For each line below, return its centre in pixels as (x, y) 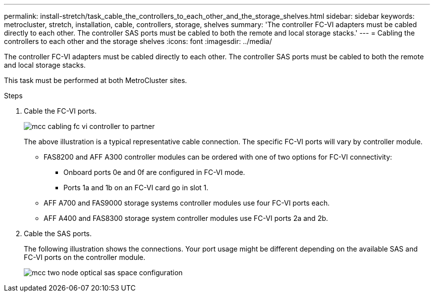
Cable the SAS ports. (58, 233)
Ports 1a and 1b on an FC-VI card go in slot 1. (136, 188)
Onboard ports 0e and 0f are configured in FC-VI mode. (154, 172)
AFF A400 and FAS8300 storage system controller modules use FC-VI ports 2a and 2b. (186, 218)
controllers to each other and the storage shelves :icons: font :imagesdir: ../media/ (138, 41)
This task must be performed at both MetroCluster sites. (96, 80)
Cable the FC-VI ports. (60, 111)
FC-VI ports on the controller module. (85, 257)
